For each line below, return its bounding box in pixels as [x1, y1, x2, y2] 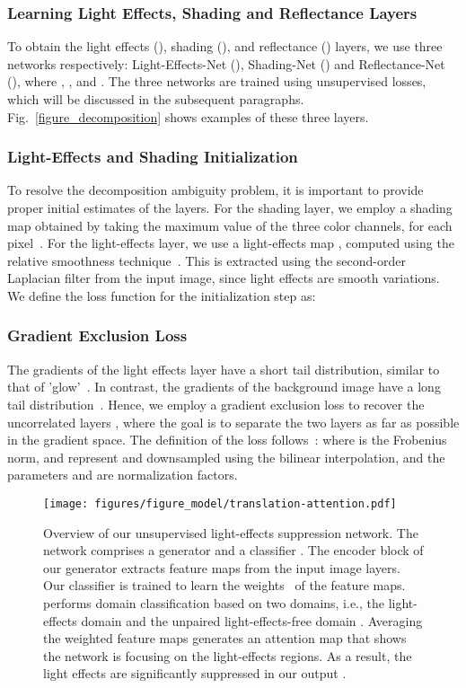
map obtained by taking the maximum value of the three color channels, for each [7, 216, 453, 234]
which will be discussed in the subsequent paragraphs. [7, 90, 304, 108]
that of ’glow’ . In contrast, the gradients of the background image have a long [7, 377, 441, 396]
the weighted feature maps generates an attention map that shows [43, 629, 407, 648]
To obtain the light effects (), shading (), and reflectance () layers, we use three [7, 37, 443, 56]
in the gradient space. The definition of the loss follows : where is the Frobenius [7, 430, 447, 449]
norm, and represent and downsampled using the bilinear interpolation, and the [7, 447, 445, 466]
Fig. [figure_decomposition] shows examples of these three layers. [7, 107, 369, 126]
